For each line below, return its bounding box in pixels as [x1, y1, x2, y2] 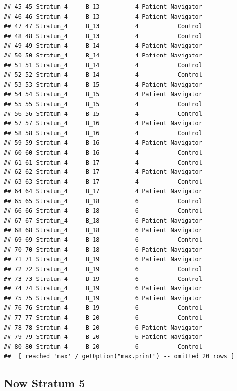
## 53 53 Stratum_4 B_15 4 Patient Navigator [4, 81, 202, 88]
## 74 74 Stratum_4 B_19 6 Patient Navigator [4, 285, 202, 292]
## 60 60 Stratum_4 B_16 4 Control [4, 149, 202, 156]
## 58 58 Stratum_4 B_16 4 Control [4, 129, 202, 137]
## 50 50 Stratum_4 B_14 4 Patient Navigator [4, 52, 202, 59]
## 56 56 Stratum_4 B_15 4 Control [4, 110, 202, 117]
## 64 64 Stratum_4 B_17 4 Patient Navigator [4, 188, 202, 195]
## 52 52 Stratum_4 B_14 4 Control [4, 71, 202, 79]
